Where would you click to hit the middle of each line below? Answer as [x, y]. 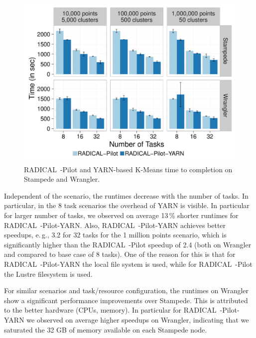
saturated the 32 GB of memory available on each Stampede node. [106, 329]
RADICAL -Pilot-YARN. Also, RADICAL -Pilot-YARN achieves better [115, 225]
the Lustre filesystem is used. [48, 274]
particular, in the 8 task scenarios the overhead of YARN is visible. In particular [127, 205]
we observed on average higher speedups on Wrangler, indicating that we [138, 319]
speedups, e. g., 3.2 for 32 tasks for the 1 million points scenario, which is [115, 235]
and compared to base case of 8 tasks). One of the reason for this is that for [120, 254]
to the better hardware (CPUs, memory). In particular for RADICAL [110, 310]
